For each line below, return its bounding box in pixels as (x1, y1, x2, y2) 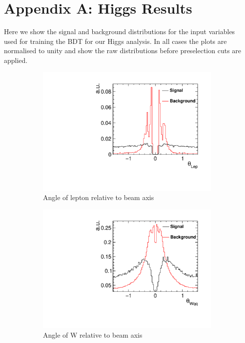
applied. (4, 55, 28, 65)
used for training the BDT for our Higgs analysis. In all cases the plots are (4, 36, 227, 46)
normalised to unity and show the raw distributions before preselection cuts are (4, 45, 242, 56)
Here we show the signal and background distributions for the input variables (4, 26, 235, 37)
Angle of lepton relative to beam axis (43, 192, 154, 202)
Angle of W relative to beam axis (43, 329, 143, 340)
